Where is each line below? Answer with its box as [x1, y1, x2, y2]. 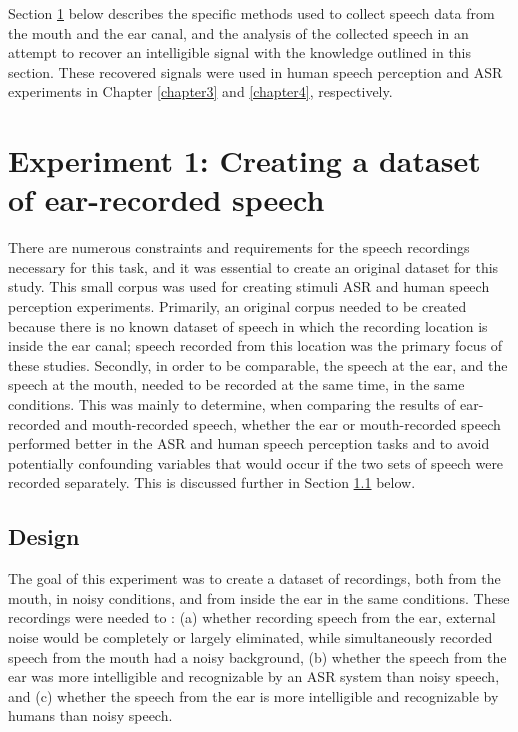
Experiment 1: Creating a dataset [8, 140, 481, 181]
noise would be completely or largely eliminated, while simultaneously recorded [8, 626, 493, 647]
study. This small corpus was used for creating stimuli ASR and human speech [8, 276, 490, 297]
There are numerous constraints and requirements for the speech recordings [8, 237, 470, 258]
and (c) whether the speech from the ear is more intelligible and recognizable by [8, 685, 499, 706]
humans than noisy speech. [8, 705, 173, 726]
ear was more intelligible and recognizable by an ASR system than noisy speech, [8, 666, 500, 687]
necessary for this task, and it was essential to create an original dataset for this [8, 256, 499, 277]
